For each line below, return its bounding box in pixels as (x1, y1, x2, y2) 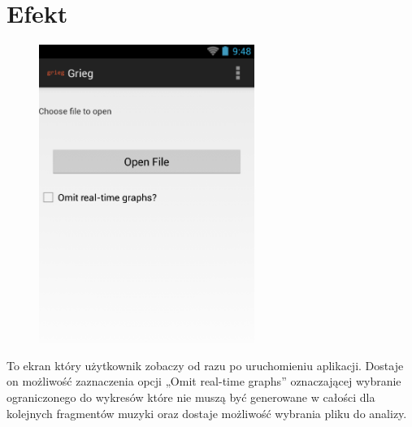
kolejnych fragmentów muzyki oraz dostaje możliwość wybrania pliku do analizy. (7, 404, 407, 421)
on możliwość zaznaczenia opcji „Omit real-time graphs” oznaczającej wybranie (7, 373, 401, 390)
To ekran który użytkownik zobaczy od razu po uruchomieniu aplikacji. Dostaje (7, 356, 404, 373)
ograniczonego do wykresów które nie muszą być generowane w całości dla (7, 389, 375, 406)
